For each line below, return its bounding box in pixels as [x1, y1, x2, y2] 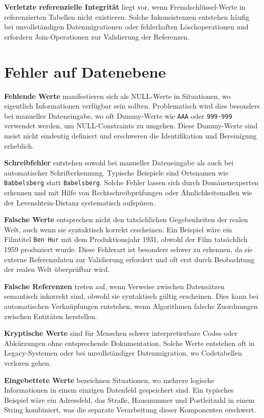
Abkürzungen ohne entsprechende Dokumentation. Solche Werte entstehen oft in [4, 337, 255, 348]
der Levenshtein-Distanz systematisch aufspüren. [4, 197, 155, 207]
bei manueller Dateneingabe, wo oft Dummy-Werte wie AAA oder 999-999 [4, 110, 233, 121]
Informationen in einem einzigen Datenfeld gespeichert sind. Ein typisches [4, 385, 234, 395]
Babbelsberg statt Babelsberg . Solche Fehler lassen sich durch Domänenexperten [4, 177, 259, 188]
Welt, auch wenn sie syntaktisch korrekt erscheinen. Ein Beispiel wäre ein [4, 224, 232, 234]
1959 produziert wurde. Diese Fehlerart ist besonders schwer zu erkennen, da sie [4, 244, 253, 254]
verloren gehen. [4, 357, 51, 368]
